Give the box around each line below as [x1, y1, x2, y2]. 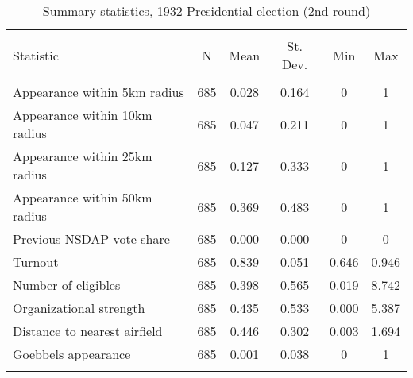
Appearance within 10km [13, 106, 152, 124]
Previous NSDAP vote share [13, 229, 170, 248]
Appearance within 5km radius [13, 83, 184, 101]
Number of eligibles [13, 276, 121, 294]
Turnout [13, 253, 59, 271]
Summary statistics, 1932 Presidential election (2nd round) [42, 2, 371, 20]
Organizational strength [13, 299, 145, 317]
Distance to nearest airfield [13, 322, 163, 340]
